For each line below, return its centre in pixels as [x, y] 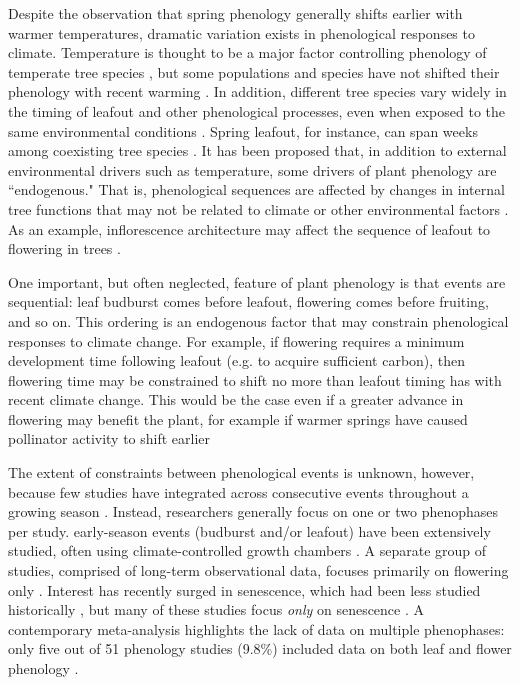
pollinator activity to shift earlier [109, 438]
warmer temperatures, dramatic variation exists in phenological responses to [241, 32]
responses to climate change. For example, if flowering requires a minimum [236, 340]
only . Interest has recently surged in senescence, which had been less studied [244, 589]
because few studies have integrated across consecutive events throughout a [238, 491]
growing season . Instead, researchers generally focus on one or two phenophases [253, 511]
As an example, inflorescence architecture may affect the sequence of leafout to [249, 228]
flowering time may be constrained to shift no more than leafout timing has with [255, 379]
